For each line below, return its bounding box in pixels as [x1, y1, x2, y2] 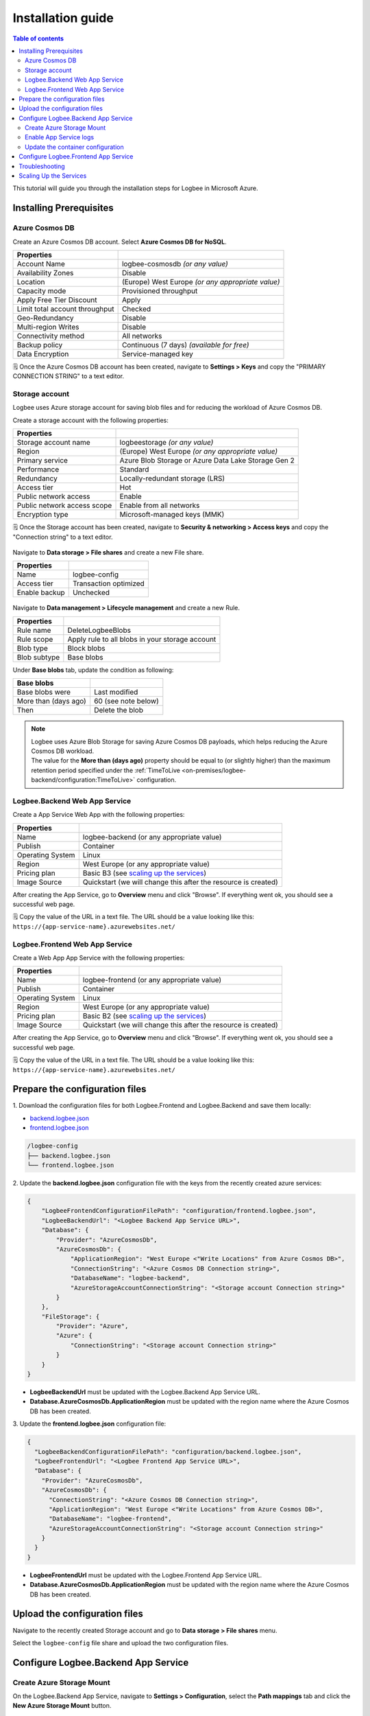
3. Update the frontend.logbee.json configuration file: [12, 1419, 166, 1428]
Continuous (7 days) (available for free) [121, 340, 249, 349]
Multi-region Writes [16, 322, 79, 332]
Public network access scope [16, 501, 112, 511]
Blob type [16, 643, 48, 653]
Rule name [16, 625, 51, 635]
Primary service [16, 456, 69, 465]
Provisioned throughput [121, 286, 198, 295]
